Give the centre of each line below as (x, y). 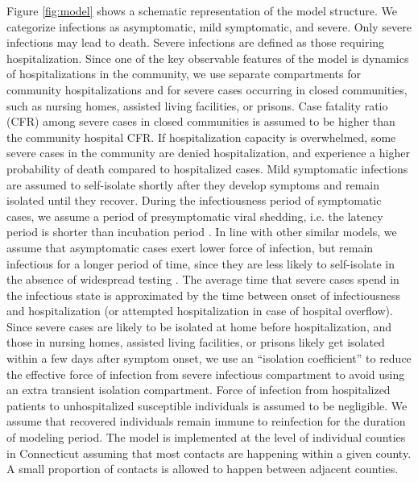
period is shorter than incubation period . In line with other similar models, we (202, 232)
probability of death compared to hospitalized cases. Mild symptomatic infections (207, 168)
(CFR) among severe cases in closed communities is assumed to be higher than (201, 121)
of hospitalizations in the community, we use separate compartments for (184, 74)
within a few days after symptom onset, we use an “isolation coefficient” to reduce (209, 358)
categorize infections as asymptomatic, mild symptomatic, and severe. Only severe (209, 26)
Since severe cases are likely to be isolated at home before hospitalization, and (199, 326)
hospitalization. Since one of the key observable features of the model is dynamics (208, 58)
